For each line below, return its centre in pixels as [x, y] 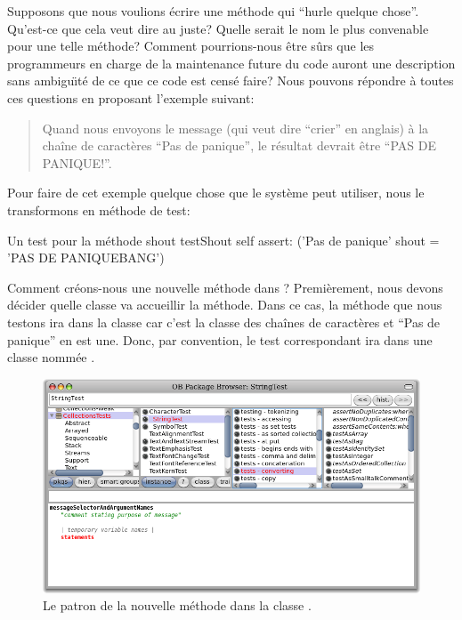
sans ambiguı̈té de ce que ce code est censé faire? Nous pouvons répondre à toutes [231, 81]
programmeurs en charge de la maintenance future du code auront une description [231, 63]
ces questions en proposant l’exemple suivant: [131, 97]
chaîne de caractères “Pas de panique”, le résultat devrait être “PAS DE [239, 145]
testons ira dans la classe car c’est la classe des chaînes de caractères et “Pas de [224, 322]
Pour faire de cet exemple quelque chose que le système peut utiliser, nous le [216, 193]
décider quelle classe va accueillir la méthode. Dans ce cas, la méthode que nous [225, 305]
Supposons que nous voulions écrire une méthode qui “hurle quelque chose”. [213, 11]
